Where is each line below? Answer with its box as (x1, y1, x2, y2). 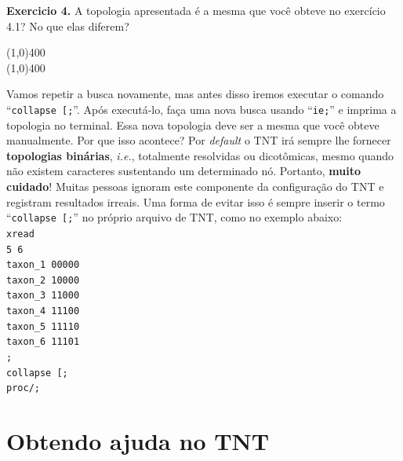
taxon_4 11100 (6, 306, 80, 317)
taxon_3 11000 (6, 290, 80, 302)
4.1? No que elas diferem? (6, 17, 129, 34)
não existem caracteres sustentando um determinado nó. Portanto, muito (6, 163, 361, 179)
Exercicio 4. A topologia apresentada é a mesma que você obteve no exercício (6, 2, 386, 18)
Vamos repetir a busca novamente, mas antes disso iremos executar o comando (6, 86, 384, 102)
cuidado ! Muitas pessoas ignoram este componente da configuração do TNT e (6, 178, 384, 194)
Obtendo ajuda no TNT (6, 425, 270, 457)
